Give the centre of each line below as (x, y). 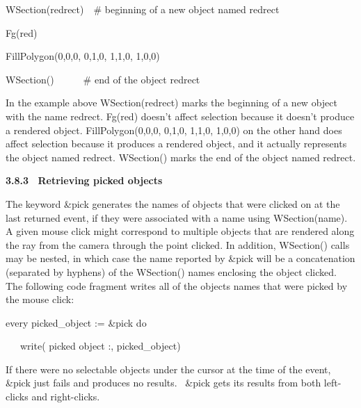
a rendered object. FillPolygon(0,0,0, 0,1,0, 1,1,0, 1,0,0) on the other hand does (174, 130)
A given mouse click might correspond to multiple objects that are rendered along (180, 231)
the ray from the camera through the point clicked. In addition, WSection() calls (178, 244)
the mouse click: (40, 299)
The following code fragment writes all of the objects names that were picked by (177, 285)
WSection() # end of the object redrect (103, 79)
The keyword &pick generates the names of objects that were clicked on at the (173, 203)
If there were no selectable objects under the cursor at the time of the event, (168, 369)
